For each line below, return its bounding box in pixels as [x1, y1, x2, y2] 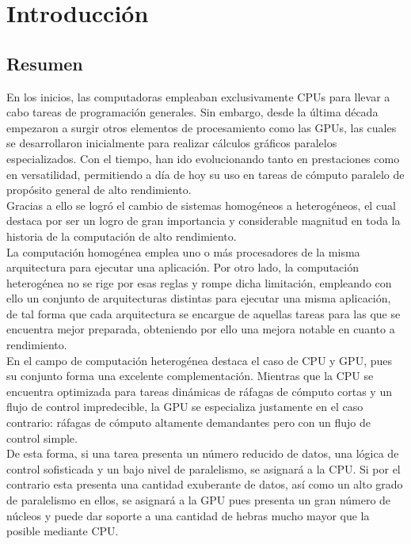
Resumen [6, 51, 83, 75]
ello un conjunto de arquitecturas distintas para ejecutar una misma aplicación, [6, 290, 391, 306]
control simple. [6, 429, 78, 446]
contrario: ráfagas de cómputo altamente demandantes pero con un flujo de [6, 414, 371, 431]
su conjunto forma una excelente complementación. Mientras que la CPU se [6, 367, 374, 384]
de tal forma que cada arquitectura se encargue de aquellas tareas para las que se [6, 305, 401, 321]
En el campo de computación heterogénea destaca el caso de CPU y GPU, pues [6, 352, 393, 368]
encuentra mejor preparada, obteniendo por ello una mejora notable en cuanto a [6, 321, 395, 337]
